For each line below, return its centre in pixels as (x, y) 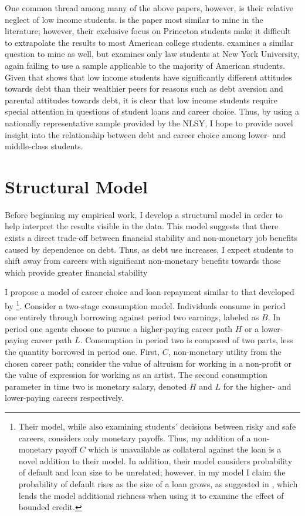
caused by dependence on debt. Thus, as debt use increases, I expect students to (149, 249)
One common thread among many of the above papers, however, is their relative (149, 8)
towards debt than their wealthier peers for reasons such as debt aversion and (144, 88)
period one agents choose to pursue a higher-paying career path (119, 328)
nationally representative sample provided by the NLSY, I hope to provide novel (149, 123)
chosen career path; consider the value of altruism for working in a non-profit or (148, 363)
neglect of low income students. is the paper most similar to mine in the (134, 19)
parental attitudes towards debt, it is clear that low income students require (141, 100)
